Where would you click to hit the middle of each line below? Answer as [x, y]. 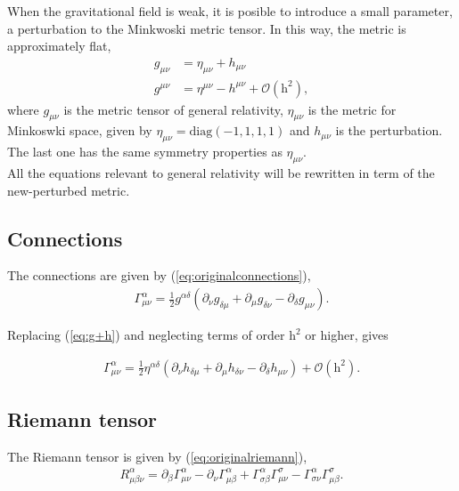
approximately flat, [59, 46]
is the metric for [352, 109]
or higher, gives [347, 335]
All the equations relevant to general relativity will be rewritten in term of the [221, 173]
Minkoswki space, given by [80, 130]
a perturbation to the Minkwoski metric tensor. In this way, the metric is [207, 28]
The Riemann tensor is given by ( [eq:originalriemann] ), [157, 456]
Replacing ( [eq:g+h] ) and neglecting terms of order [146, 335]
